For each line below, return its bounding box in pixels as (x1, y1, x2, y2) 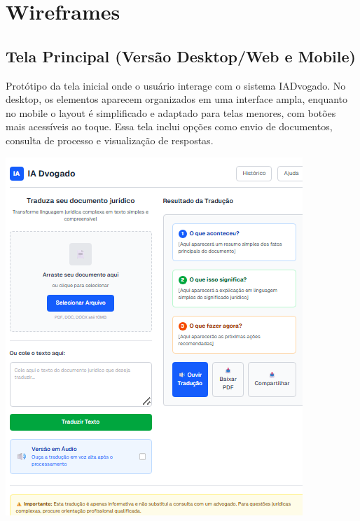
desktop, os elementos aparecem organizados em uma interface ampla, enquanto (6, 92, 348, 106)
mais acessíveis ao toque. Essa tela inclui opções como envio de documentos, (6, 119, 333, 134)
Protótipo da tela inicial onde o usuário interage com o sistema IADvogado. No (6, 78, 346, 92)
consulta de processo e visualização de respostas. (6, 132, 214, 147)
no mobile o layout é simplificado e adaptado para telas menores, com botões (6, 105, 336, 120)
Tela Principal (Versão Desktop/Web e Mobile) (6, 45, 356, 67)
